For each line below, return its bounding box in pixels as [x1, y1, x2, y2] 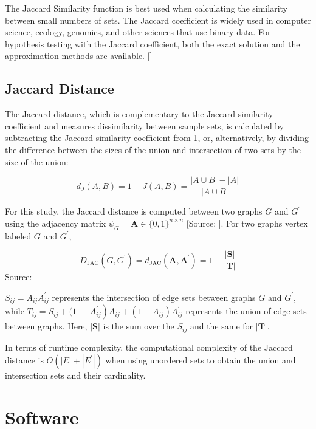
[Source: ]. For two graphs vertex [186, 216, 308, 229]
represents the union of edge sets [185, 304, 307, 317]
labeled [5, 229, 32, 242]
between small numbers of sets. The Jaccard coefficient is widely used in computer [5, 13, 311, 26]
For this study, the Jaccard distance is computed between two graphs [5, 205, 263, 218]
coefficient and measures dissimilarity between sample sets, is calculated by [5, 119, 284, 132]
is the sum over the [103, 320, 174, 332]
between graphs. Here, [5, 320, 88, 332]
